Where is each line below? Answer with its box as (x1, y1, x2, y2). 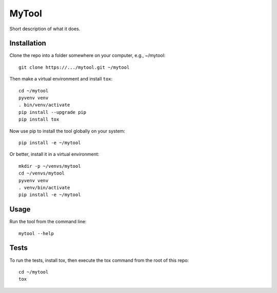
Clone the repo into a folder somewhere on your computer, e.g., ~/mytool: (9, 52, 166, 58)
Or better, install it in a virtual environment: (9, 151, 100, 158)
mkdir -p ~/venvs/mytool (18, 163, 81, 169)
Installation (9, 39, 46, 48)
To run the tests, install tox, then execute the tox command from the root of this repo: (9, 257, 189, 263)
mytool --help (18, 230, 54, 236)
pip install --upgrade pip (18, 109, 87, 115)
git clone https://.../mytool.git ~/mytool (18, 64, 130, 70)
